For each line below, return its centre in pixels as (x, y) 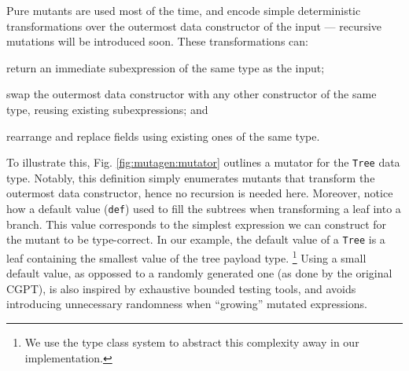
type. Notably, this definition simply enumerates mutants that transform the (191, 177)
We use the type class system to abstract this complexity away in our (192, 342)
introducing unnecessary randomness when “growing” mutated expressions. (187, 304)
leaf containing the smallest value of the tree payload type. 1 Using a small (186, 256)
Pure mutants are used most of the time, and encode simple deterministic (184, 10)
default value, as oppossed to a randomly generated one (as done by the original (199, 273)
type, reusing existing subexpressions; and (107, 109)
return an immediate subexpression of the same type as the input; (166, 67)
